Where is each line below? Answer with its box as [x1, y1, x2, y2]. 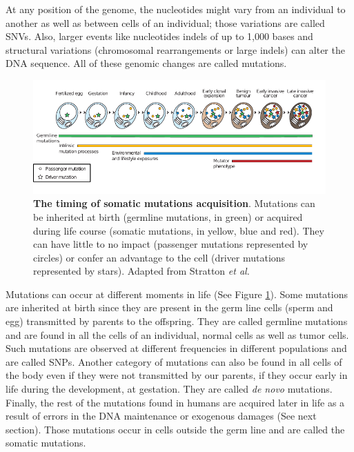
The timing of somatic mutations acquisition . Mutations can [33, 196, 315, 210]
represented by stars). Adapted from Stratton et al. [33, 264, 250, 278]
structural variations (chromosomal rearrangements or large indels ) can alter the [6, 42, 345, 57]
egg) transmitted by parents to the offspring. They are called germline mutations [6, 314, 348, 328]
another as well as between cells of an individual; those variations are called [6, 15, 325, 30]
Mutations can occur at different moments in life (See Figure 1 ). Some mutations [6, 286, 348, 301]
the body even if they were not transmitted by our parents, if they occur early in [6, 368, 348, 382]
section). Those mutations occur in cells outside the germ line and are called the [6, 422, 345, 436]
